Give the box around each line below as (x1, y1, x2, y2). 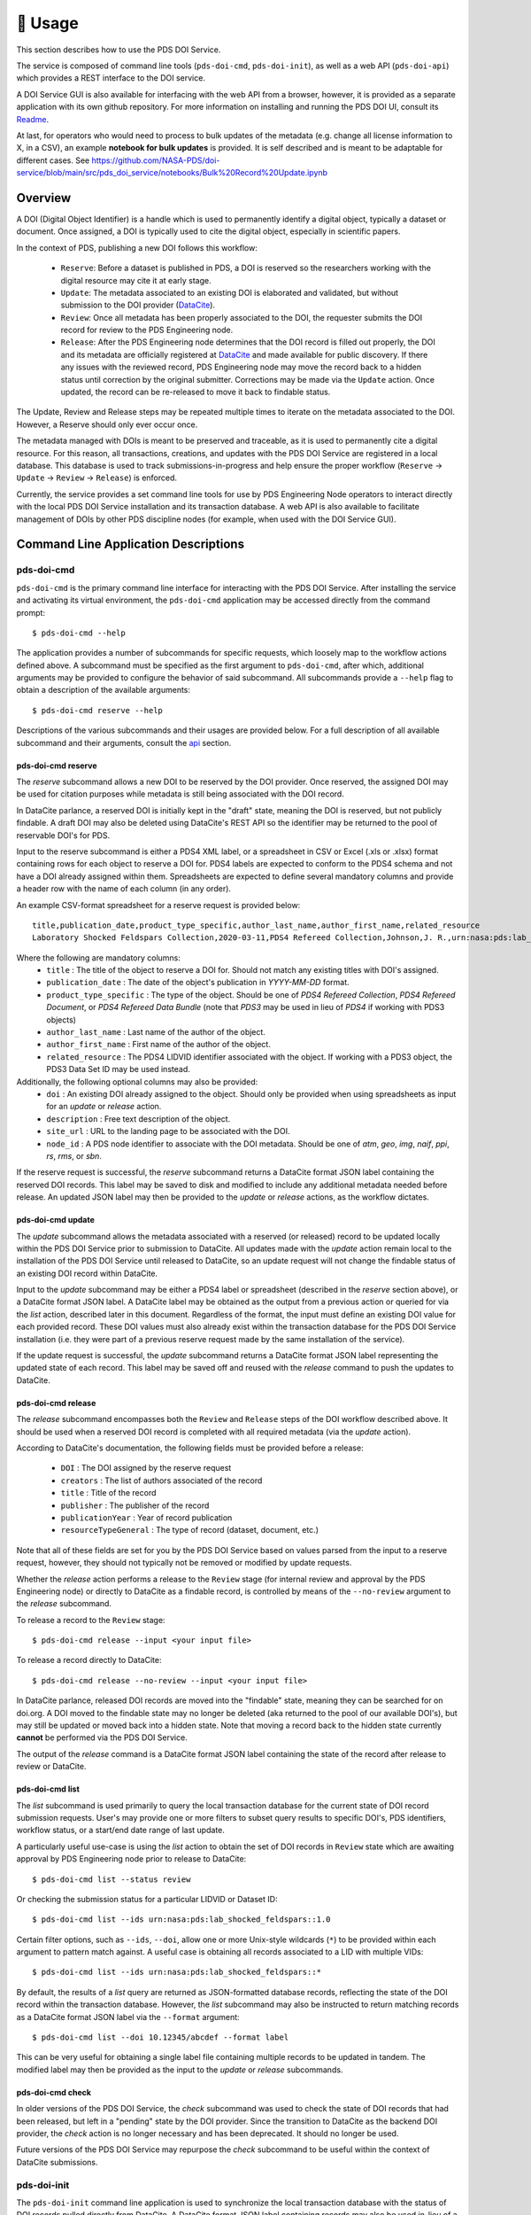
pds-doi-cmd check (16, 2087, 92, 2097)
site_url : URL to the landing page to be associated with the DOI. (46, 1126, 290, 1137)
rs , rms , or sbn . (46, 1150, 102, 1161)
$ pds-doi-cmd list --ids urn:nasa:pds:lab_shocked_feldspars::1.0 (32, 1915, 331, 1924)
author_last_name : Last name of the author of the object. (46, 1027, 265, 1038)
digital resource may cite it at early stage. (60, 275, 212, 285)
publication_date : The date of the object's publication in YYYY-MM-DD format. (46, 977, 350, 988)
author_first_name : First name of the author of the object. (46, 1039, 272, 1050)
